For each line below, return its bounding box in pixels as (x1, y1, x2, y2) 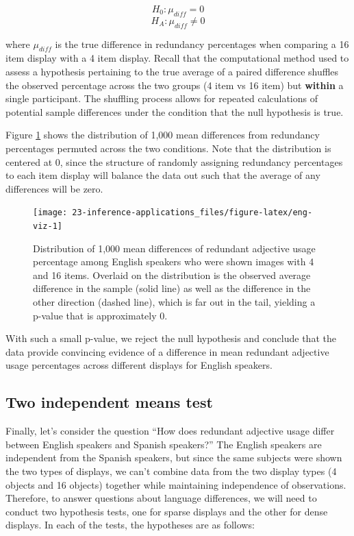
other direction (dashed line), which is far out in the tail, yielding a (33, 295, 316, 309)
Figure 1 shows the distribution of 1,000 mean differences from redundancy (5, 127, 320, 142)
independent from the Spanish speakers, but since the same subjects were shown (5, 450, 342, 465)
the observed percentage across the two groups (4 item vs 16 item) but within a (5, 77, 344, 92)
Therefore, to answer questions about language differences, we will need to (5, 491, 317, 505)
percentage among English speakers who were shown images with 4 (33, 254, 314, 269)
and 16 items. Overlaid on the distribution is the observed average (33, 267, 311, 282)
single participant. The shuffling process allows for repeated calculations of (5, 91, 318, 106)
